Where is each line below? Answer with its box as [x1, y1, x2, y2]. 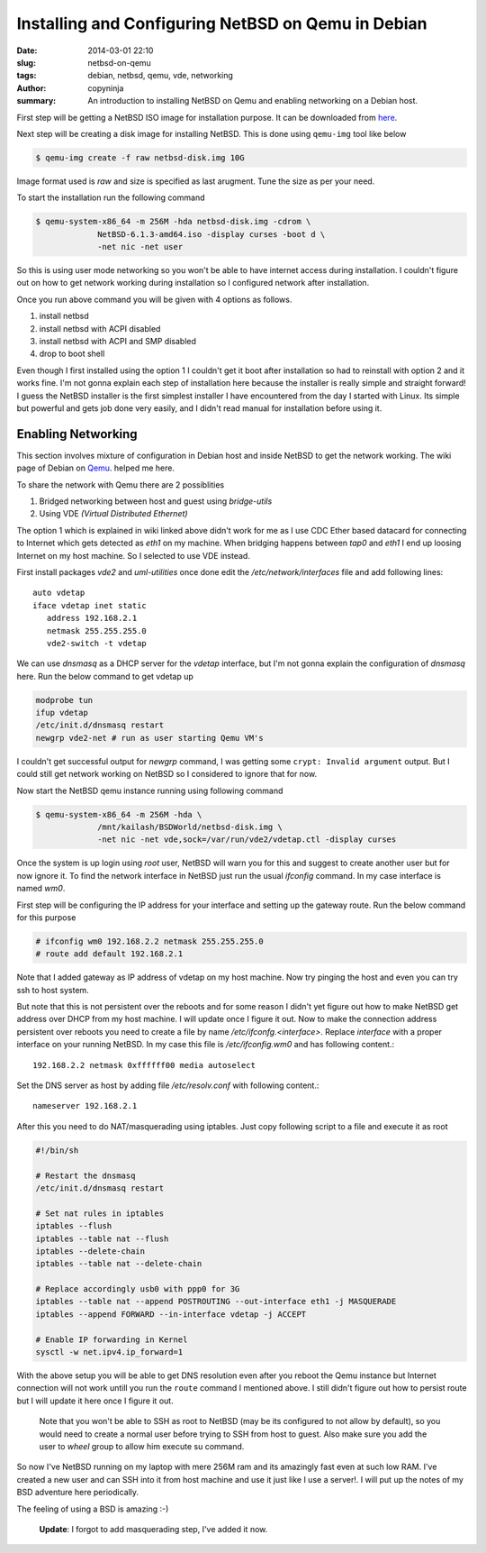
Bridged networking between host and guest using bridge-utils [39, 496, 273, 507]
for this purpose [16, 911, 76, 923]
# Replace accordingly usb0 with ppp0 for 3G [35, 1284, 240, 1294]
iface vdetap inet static [32, 600, 148, 610]
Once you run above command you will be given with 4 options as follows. [16, 294, 292, 305]
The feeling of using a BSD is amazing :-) [16, 1503, 169, 1514]
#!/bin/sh [35, 1145, 79, 1156]
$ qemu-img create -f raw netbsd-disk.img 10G [35, 152, 245, 162]
